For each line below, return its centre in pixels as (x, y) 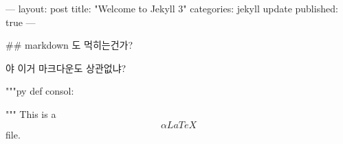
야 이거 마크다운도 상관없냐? (66, 68)
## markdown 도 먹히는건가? (69, 45)
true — (21, 22)
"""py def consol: (40, 91)
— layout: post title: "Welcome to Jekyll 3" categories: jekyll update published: (172, 8)
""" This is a (31, 113)
